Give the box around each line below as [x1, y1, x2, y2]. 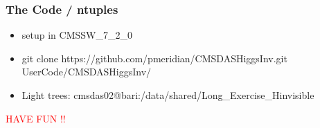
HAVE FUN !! [6, 111, 66, 125]
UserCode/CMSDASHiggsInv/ [21, 64, 152, 79]
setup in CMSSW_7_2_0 [21, 28, 132, 42]
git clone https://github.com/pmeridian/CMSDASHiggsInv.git [21, 51, 287, 65]
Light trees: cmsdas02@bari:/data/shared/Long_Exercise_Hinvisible [21, 88, 314, 102]
